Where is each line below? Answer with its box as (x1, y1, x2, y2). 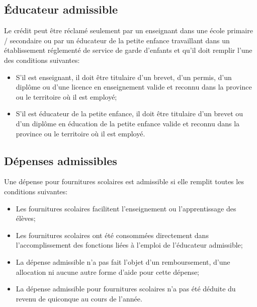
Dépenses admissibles (4, 152, 117, 168)
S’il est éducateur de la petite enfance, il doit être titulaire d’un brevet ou (16, 108, 243, 119)
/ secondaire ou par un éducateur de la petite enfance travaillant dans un (4, 35, 230, 45)
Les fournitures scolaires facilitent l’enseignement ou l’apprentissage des (16, 203, 236, 213)
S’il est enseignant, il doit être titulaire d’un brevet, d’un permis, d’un (16, 71, 232, 82)
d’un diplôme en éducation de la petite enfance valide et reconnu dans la (16, 118, 240, 128)
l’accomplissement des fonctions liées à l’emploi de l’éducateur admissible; (16, 240, 243, 250)
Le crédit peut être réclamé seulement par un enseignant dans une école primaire (4, 25, 253, 36)
